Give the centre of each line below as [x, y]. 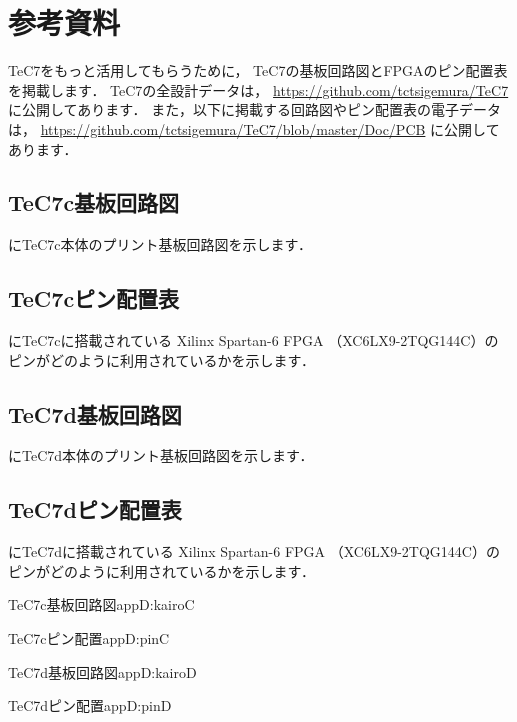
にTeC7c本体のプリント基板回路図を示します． [160, 244]
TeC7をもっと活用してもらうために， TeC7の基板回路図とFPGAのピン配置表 [258, 70]
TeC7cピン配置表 [94, 298]
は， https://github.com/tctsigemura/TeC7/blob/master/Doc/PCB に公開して [254, 128]
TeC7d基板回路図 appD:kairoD [102, 671]
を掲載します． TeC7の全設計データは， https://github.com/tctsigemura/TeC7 [258, 89]
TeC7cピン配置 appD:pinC [89, 638]
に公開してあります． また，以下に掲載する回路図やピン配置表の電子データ [254, 109]
